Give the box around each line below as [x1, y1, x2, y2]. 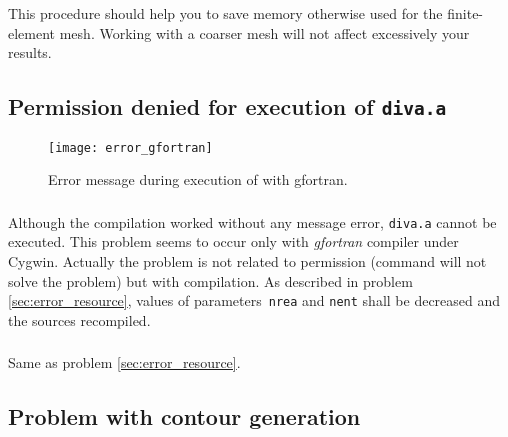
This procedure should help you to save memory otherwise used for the [8, 3, 443, 23]
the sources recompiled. [8, 309, 151, 330]
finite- [447, 3, 484, 23]
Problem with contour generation [8, 401, 361, 432]
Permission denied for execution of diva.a [8, 91, 447, 122]
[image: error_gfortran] [48, 140, 213, 155]
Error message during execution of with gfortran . [48, 169, 348, 190]
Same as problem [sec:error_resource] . [8, 352, 241, 373]
